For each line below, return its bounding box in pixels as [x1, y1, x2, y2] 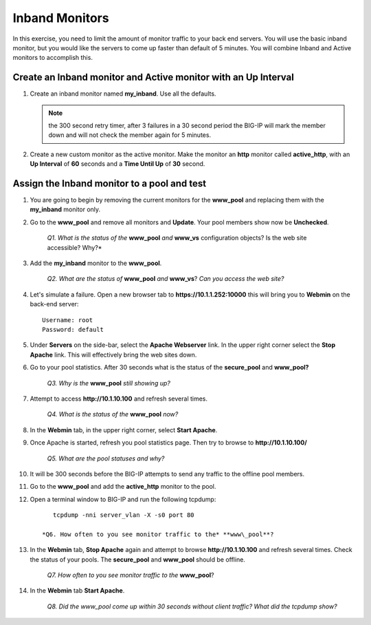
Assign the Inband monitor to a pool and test [12, 178, 206, 189]
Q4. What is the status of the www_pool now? [47, 410, 179, 419]
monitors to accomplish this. [12, 54, 93, 62]
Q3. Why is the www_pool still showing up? [47, 379, 171, 387]
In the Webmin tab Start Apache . [30, 586, 125, 595]
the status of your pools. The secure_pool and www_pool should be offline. [30, 555, 245, 564]
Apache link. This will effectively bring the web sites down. [30, 350, 197, 359]
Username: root [42, 316, 93, 324]
